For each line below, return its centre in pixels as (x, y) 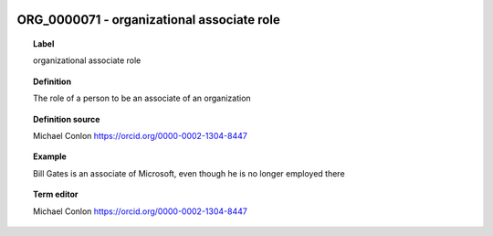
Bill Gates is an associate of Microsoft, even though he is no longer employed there (189, 173)
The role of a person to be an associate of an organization (142, 98)
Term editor (56, 194)
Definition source (67, 119)
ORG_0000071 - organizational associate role (148, 20)
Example (50, 156)
